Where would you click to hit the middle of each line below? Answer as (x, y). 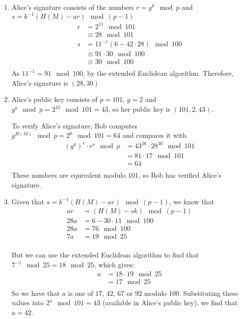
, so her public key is (139, 109)
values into (28, 303)
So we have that (36, 293)
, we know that (192, 201)
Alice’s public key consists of (54, 99)
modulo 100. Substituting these (191, 293)
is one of (81, 293)
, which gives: (114, 264)
